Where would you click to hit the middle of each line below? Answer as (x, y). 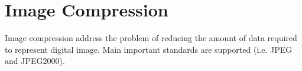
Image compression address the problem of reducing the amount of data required (151, 38)
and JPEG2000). (35, 61)
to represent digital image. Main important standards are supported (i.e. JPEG (149, 49)
